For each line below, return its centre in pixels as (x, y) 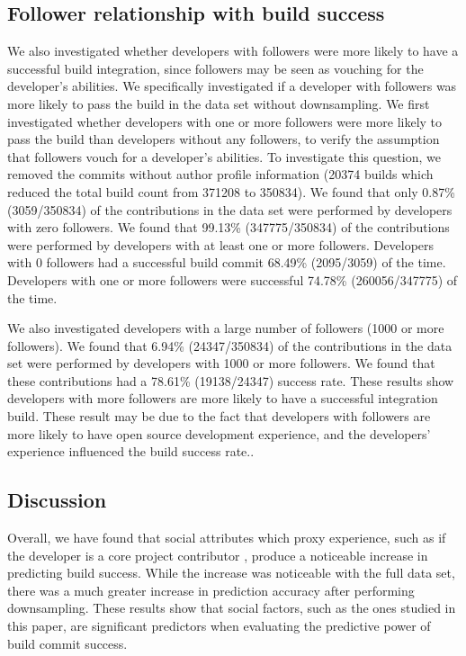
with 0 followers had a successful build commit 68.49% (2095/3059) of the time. (227, 262)
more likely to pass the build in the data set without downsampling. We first (219, 103)
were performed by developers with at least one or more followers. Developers (221, 244)
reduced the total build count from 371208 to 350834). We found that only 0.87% (231, 191)
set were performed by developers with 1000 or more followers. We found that (221, 363)
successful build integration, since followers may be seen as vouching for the (215, 68)
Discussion (57, 500)
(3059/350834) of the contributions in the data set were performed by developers (230, 209)
